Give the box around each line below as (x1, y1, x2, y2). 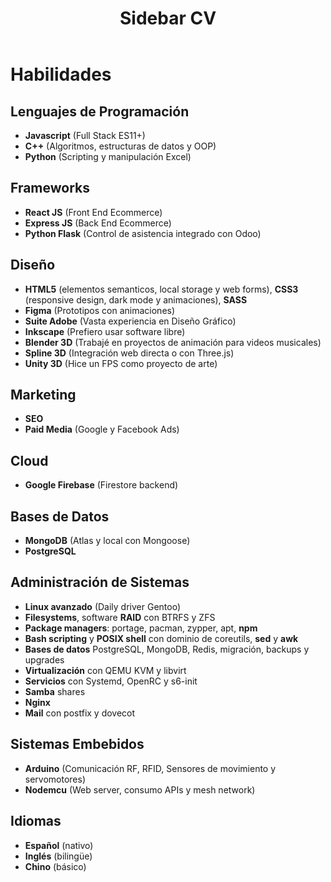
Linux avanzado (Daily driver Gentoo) (24, 600, 181, 612)
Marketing (10, 387, 77, 404)
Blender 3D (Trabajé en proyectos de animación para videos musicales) (24, 336, 322, 348)
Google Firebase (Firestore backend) (24, 479, 179, 491)
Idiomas (10, 813, 62, 830)
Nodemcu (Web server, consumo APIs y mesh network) (24, 783, 256, 796)
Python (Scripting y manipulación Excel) (24, 151, 192, 162)
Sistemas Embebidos (10, 736, 145, 753)
